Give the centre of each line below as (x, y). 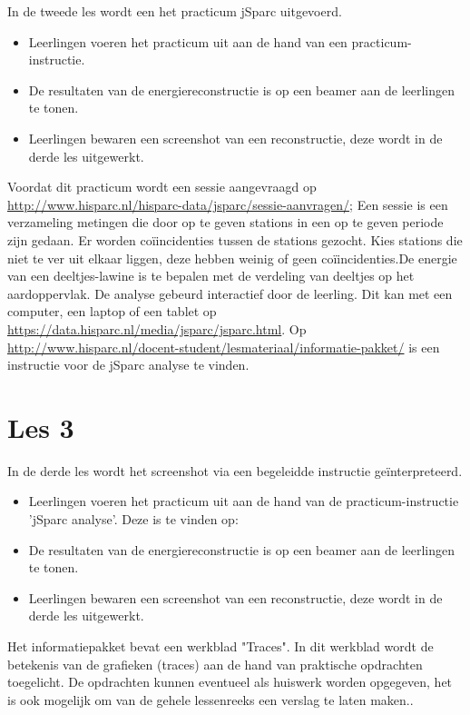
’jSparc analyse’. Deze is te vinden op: (133, 519)
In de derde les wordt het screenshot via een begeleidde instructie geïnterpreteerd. (235, 470)
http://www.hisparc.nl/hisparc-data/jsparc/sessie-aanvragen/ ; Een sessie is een (228, 204)
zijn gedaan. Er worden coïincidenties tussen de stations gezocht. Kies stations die (235, 239)
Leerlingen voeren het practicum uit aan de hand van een (188, 41)
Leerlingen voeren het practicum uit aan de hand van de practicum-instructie (244, 501)
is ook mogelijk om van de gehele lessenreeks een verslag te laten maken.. (211, 699)
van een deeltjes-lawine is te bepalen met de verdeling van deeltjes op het (211, 276)
